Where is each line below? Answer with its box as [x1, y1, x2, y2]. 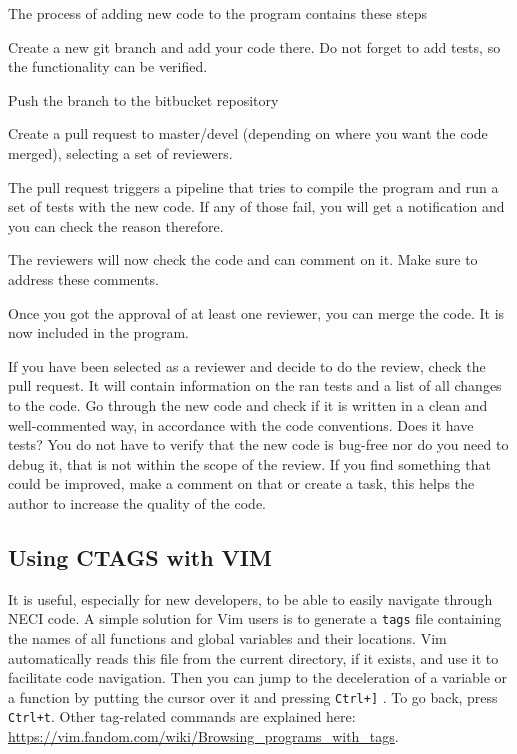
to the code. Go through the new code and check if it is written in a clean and [8, 394, 488, 415]
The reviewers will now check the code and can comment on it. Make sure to [8, 249, 478, 270]
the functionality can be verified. [8, 56, 208, 77]
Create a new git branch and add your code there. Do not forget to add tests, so [8, 36, 501, 57]
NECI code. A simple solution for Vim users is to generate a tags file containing [8, 608, 502, 629]
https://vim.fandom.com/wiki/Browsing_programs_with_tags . [8, 726, 399, 747]
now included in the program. [8, 322, 189, 343]
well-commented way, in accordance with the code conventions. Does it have [8, 414, 474, 435]
